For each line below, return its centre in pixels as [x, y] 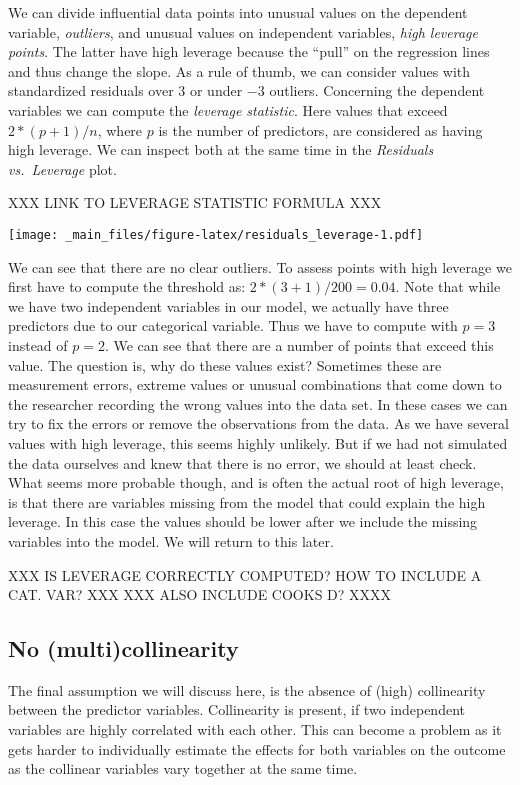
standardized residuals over [91, 90]
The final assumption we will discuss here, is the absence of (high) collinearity [247, 689]
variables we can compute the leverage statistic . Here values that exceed [228, 109]
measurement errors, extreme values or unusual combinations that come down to [255, 384]
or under [216, 90]
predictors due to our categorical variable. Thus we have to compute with [233, 325]
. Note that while [448, 286]
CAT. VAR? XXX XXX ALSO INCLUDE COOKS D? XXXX [200, 594]
